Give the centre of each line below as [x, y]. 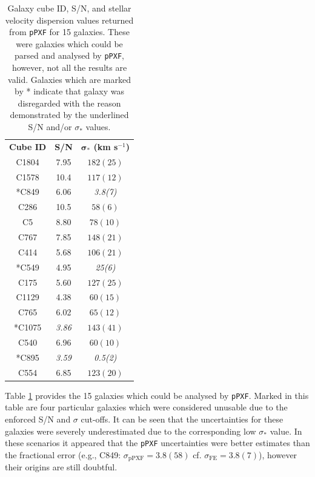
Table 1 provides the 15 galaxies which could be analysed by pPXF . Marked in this [157, 395]
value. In [286, 431]
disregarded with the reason [69, 103]
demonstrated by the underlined [69, 115]
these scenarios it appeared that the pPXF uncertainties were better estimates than [157, 443]
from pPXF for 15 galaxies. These [69, 32]
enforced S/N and [38, 419]
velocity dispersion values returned [69, 20]
